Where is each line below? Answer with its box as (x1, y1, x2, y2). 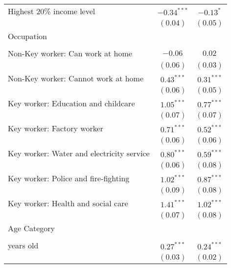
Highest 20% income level (8, 5, 95, 17)
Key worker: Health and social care (8, 197, 128, 209)
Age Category (8, 222, 55, 234)
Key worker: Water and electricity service (8, 147, 150, 159)
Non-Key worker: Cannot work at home (8, 73, 144, 84)
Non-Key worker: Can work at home (8, 48, 132, 59)
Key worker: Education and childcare (8, 97, 135, 109)
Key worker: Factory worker (8, 122, 104, 134)
